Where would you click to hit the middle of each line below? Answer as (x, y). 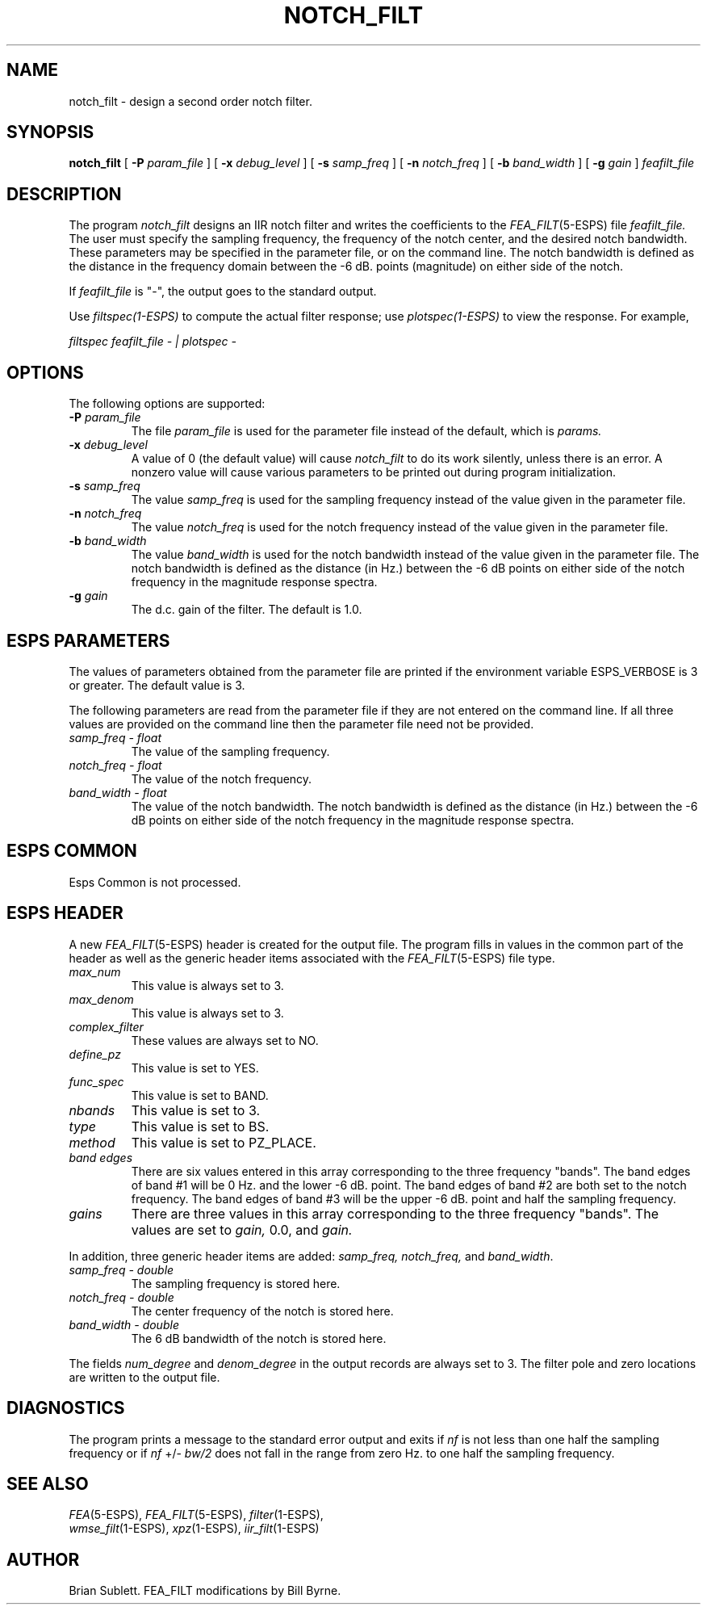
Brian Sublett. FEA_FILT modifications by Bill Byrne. (205, 1591)
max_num (95, 971)
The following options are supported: (167, 404)
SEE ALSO (48, 1483)
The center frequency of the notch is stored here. (262, 1311)
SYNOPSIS (50, 132)
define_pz (95, 1054)
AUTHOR (43, 1559)
